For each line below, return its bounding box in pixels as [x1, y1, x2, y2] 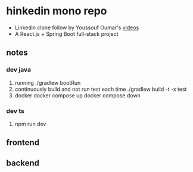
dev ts [6, 106, 25, 115]
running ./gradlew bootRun [14, 79, 81, 86]
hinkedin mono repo [6, 4, 107, 18]
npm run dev [14, 120, 46, 127]
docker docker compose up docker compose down [14, 91, 141, 99]
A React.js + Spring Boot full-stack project [14, 30, 119, 37]
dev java [6, 66, 32, 74]
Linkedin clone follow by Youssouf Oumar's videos [14, 24, 139, 31]
